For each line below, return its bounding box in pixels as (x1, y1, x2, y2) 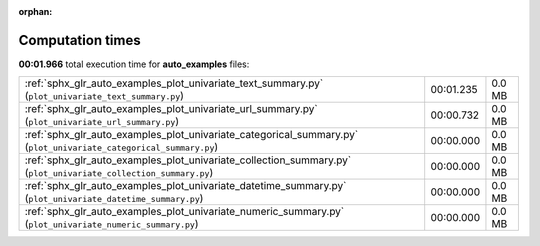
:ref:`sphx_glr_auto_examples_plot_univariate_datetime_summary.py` (24, 179, 347, 193)
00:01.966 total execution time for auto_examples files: (18, 58, 250, 70)
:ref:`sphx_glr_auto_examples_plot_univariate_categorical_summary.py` (24, 128, 359, 142)
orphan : (18, 6, 53, 17)
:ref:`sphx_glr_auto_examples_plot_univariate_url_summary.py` (24, 102, 319, 116)
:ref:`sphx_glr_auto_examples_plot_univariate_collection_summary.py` (24, 153, 352, 167)
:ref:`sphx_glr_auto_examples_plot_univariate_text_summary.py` (24, 76, 324, 90)
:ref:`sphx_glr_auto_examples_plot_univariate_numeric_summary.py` (24, 205, 345, 219)
